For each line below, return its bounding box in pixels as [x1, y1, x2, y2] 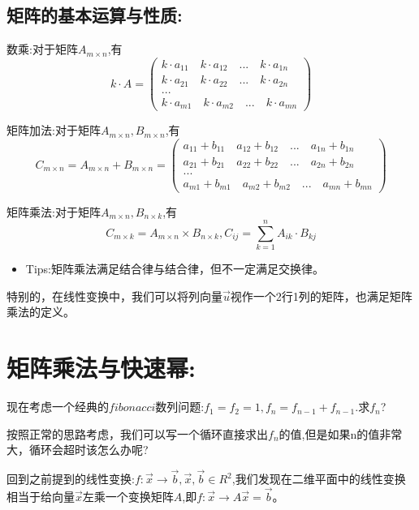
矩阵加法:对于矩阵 [6, 122, 101, 139]
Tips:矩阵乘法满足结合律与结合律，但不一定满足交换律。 [25, 260, 324, 277]
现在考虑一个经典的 [6, 398, 109, 415]
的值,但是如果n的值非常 [279, 425, 403, 442]
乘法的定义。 [6, 303, 75, 320]
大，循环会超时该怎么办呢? [6, 441, 149, 458]
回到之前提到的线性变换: [6, 470, 135, 487]
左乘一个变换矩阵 [82, 487, 174, 504]
